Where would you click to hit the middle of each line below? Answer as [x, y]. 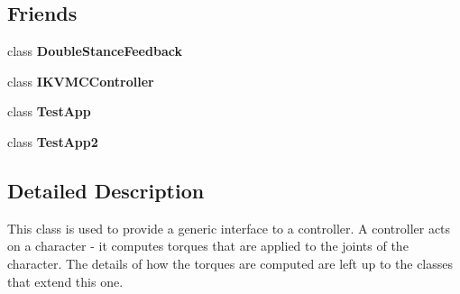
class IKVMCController [81, 81]
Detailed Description [106, 190]
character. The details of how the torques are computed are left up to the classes [230, 263]
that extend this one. [65, 281]
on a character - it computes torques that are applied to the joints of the [208, 246]
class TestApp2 [53, 141]
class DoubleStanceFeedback [95, 51]
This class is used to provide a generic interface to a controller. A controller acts [229, 228]
